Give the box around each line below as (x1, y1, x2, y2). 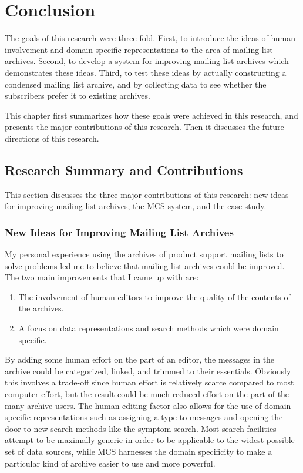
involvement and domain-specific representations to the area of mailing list (5, 43, 273, 55)
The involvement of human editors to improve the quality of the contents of (18, 290, 291, 303)
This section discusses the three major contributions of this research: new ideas (5, 188, 289, 200)
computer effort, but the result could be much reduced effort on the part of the (5, 388, 289, 400)
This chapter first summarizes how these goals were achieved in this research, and (5, 109, 298, 121)
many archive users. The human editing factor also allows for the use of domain (5, 399, 291, 411)
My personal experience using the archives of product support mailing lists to (5, 248, 284, 260)
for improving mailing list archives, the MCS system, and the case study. (5, 200, 267, 212)
